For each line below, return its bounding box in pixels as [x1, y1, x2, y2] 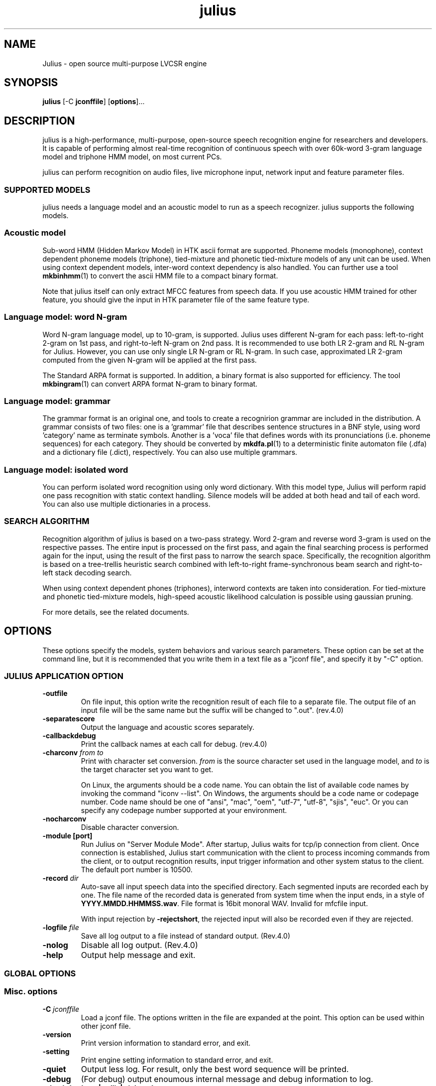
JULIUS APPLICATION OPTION [4, 671, 123, 681]
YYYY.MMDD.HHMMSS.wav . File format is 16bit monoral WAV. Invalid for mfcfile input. [81, 899, 368, 908]
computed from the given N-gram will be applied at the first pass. [42, 355, 257, 364]
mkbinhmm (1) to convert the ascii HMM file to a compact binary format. [42, 271, 278, 280]
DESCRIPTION [4, 114, 75, 127]
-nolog [42, 940, 68, 950]
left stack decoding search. [42, 568, 132, 577]
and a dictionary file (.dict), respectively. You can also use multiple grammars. [42, 448, 298, 457]
